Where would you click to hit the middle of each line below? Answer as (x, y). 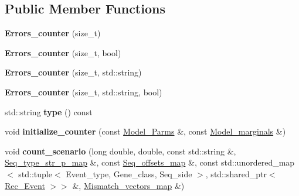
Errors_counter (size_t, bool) (63, 52)
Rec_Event (25, 185)
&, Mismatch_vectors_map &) (128, 185)
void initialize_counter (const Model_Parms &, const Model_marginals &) (145, 131)
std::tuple (35, 173)
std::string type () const (49, 111)
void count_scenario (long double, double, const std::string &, (120, 151)
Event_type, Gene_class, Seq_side (129, 173)
